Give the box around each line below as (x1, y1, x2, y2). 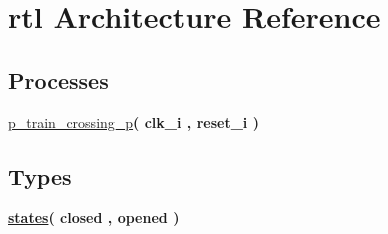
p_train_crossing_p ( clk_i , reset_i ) (8, 111, 259, 132)
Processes (8, 64, 109, 95)
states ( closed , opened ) (8, 207, 180, 228)
